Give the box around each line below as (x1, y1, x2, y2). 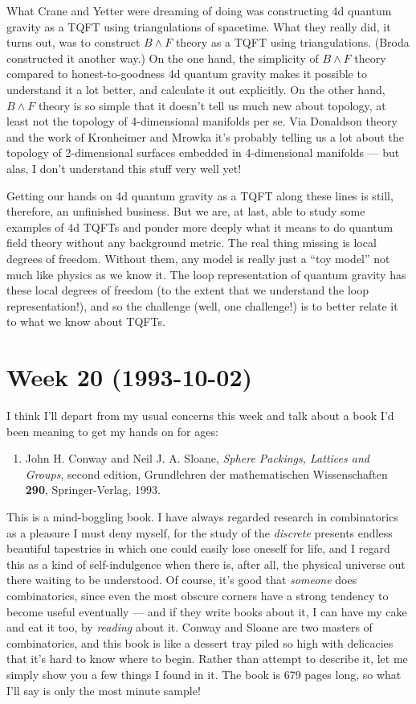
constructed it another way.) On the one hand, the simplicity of (6, 49, 319, 66)
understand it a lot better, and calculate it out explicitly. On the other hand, (6, 80, 385, 97)
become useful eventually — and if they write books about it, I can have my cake (6, 603, 407, 620)
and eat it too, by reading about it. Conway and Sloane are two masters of (6, 619, 373, 636)
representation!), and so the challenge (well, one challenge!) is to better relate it (6, 297, 398, 314)
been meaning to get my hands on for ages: (6, 422, 218, 439)
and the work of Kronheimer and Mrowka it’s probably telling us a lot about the (6, 128, 405, 145)
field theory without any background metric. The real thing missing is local (6, 234, 377, 251)
